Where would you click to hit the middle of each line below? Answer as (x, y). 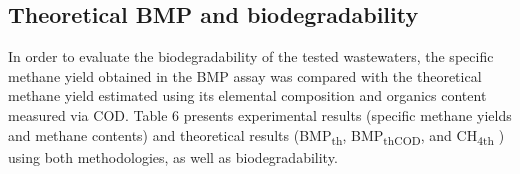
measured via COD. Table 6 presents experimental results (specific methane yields (260, 114)
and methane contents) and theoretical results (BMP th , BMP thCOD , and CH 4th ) (256, 136)
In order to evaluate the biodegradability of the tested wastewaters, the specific (251, 56)
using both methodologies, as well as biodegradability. (173, 156)
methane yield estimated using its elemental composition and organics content (247, 95)
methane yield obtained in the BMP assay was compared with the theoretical (245, 75)
